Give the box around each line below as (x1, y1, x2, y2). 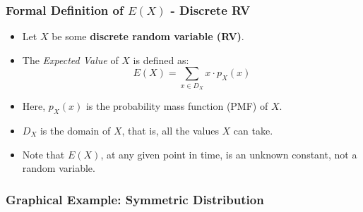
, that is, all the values (121, 123, 219, 137)
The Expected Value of (22, 52, 119, 67)
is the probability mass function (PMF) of (85, 99, 268, 113)
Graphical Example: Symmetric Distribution (6, 190, 264, 208)
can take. (233, 123, 273, 137)
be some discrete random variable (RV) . (52, 29, 244, 44)
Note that (22, 146, 65, 161)
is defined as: (133, 52, 189, 67)
